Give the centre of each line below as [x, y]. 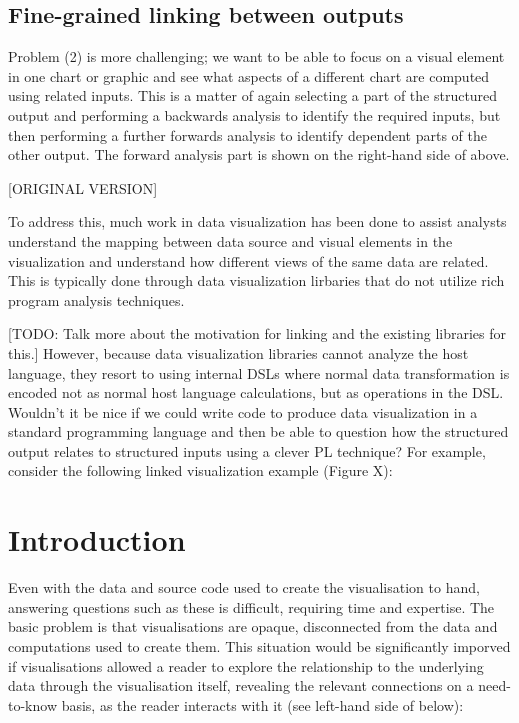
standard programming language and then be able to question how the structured [258, 431]
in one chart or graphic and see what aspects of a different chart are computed [249, 75]
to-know [32, 704]
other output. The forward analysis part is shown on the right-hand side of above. [259, 154]
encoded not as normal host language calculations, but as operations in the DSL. [256, 392]
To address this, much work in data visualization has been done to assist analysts [257, 221]
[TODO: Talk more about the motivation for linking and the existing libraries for [257, 333]
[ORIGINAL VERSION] [83, 187]
